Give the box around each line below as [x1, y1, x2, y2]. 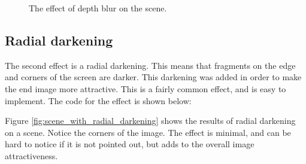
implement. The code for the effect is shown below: [5, 94, 192, 107]
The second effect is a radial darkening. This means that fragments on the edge [5, 59, 296, 71]
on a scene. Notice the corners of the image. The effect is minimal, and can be [5, 126, 291, 138]
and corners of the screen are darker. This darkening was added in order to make [5, 71, 302, 83]
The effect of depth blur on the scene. [29, 2, 167, 14]
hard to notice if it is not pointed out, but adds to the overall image [5, 138, 255, 150]
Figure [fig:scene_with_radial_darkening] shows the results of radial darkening [5, 114, 296, 127]
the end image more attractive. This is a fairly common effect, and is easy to [5, 82, 286, 95]
